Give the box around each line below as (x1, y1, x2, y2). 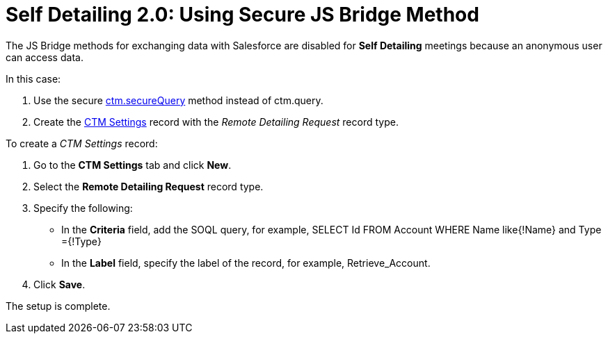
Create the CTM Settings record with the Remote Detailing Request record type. (33, 115, 399, 128)
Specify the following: (33, 201, 133, 214)
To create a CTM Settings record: (6, 137, 158, 149)
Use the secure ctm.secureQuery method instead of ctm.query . (33, 94, 323, 106)
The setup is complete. (6, 299, 111, 312)
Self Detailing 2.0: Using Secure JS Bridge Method (6, 3, 479, 26)
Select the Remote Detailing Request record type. (33, 180, 264, 192)
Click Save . (33, 278, 86, 290)
